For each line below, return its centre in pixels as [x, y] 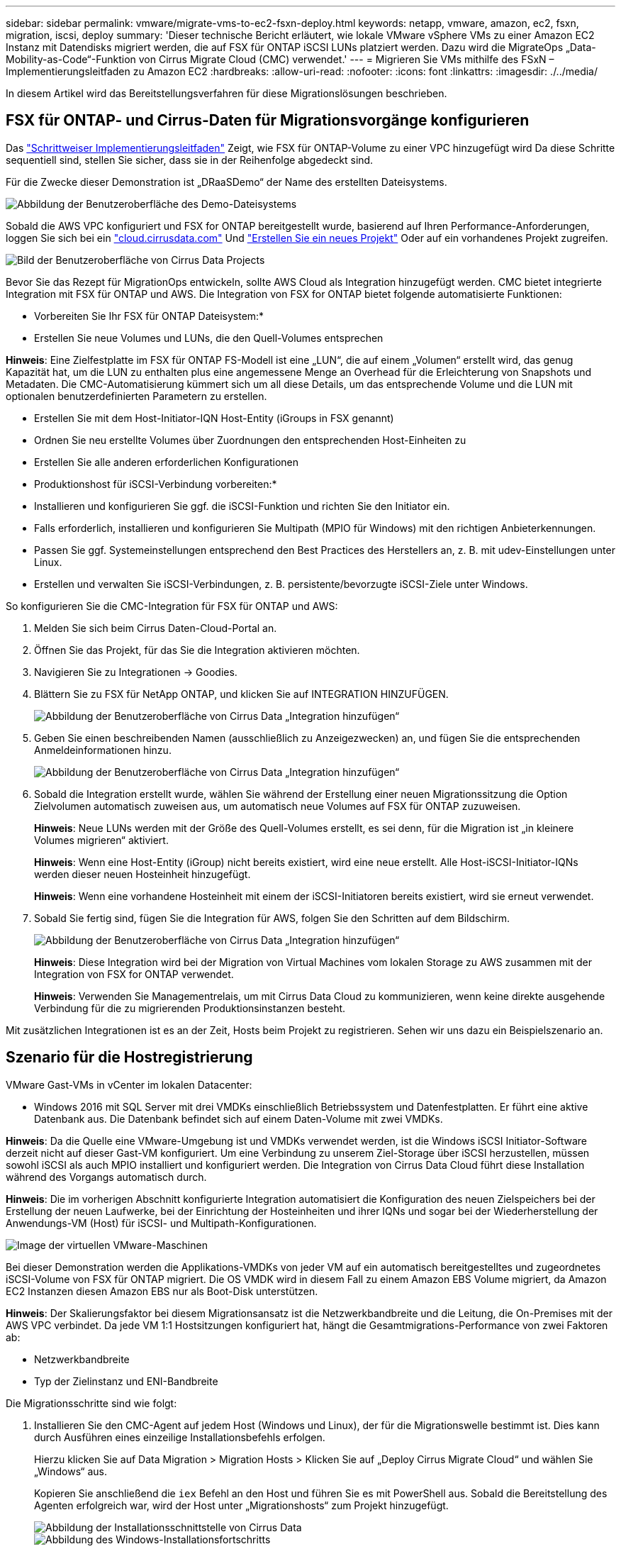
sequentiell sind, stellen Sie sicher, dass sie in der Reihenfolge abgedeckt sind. [190, 160]
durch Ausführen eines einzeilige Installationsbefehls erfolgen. [180, 1437]
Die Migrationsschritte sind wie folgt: [91, 1403]
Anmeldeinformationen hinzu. [103, 750]
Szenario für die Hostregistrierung [129, 1057]
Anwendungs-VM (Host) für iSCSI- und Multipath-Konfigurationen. [161, 1223]
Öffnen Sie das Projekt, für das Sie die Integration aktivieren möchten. [197, 650]
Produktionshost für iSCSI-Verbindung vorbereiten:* [156, 484]
